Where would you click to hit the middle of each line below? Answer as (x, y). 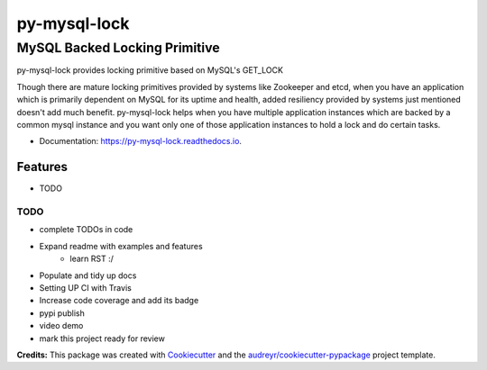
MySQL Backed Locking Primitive (118, 48)
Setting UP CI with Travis (86, 287)
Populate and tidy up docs (88, 275)
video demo (61, 326)
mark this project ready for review (102, 338)
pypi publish (62, 313)
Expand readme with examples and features (121, 246)
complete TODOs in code (86, 230)
